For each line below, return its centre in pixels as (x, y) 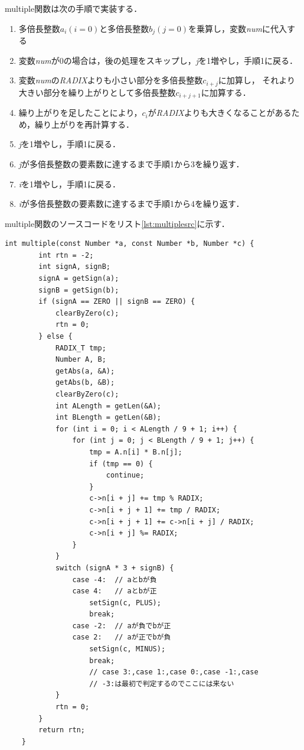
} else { (55, 337)
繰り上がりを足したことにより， (80, 113)
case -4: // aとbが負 (115, 579)
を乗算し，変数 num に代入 (238, 28)
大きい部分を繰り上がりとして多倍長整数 (97, 92)
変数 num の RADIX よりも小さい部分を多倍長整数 (111, 80)
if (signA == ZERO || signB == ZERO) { (117, 302)
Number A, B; (81, 360)
